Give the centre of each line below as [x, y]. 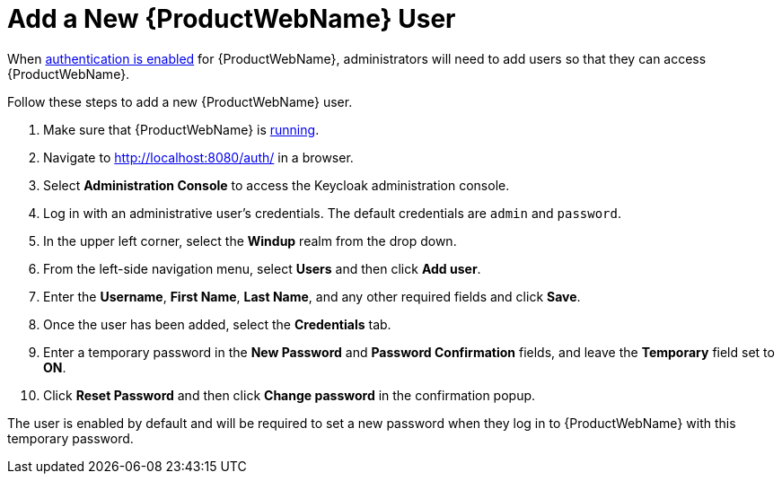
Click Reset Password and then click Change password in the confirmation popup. [290, 395]
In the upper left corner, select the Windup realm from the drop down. [250, 240]
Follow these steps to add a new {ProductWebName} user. [180, 101]
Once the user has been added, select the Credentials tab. [217, 324]
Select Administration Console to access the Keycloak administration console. [277, 185]
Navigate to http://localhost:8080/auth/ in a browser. [198, 157]
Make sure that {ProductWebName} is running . [181, 129]
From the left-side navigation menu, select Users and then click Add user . [262, 268]
